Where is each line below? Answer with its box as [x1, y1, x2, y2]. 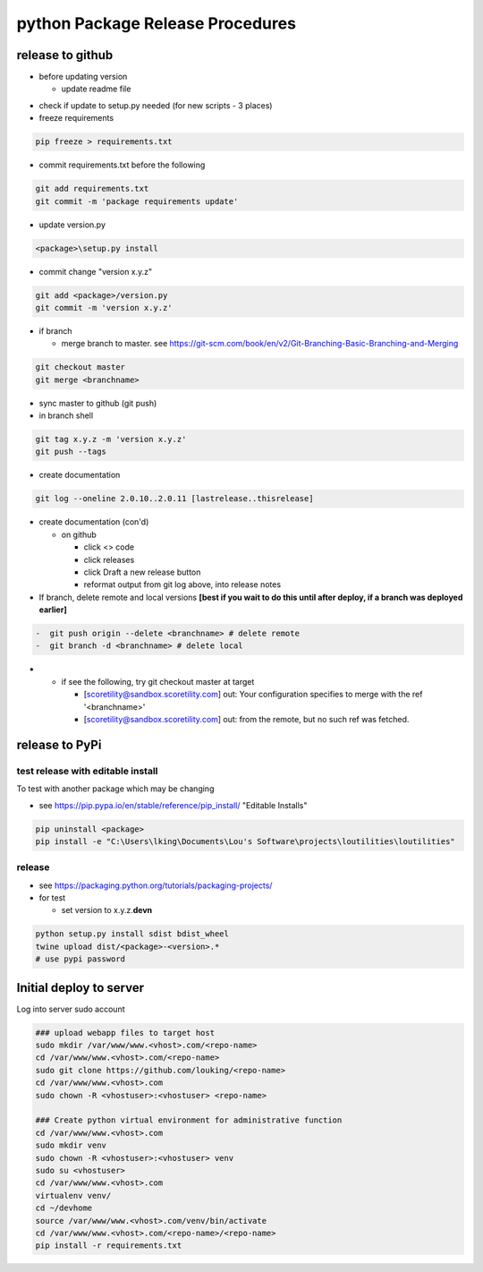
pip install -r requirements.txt [35, 1241, 182, 1251]
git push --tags [35, 447, 107, 457]
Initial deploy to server [16, 980, 145, 995]
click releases [83, 554, 135, 565]
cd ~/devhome [35, 1203, 93, 1213]
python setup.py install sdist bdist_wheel [35, 929, 230, 939]
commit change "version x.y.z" [38, 266, 153, 277]
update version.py [38, 219, 106, 230]
